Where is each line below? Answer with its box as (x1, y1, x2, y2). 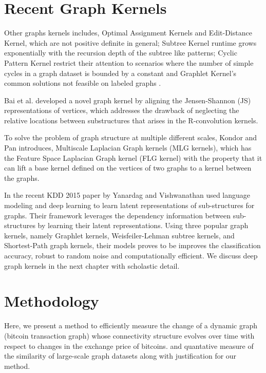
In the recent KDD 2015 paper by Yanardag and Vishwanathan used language (4, 190, 251, 200)
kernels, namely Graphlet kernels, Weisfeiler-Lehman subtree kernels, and (4, 230, 235, 240)
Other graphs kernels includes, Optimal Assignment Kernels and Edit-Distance (4, 27, 252, 38)
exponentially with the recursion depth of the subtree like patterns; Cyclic (4, 47, 237, 58)
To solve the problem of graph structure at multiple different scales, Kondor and (4, 132, 257, 143)
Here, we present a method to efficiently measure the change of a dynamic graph (4, 320, 257, 331)
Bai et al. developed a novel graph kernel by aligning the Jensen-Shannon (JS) (4, 95, 251, 105)
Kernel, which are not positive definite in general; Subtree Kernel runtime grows (4, 37, 257, 48)
